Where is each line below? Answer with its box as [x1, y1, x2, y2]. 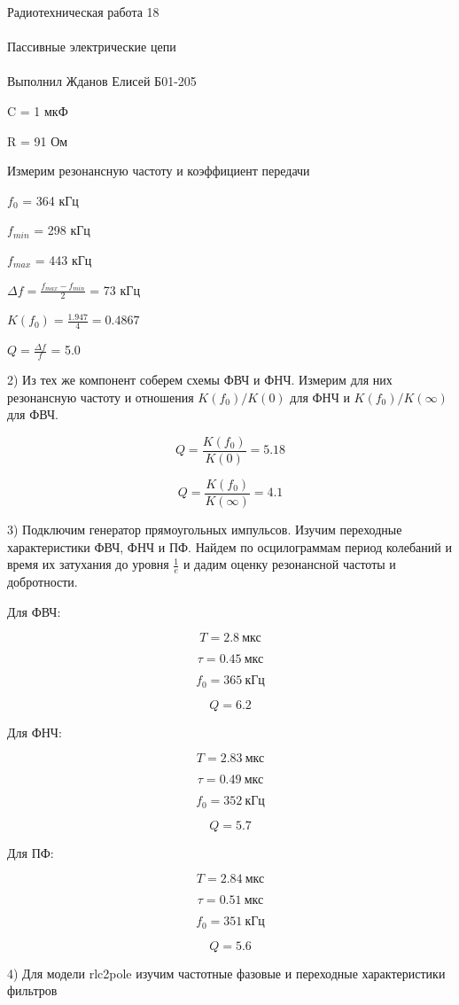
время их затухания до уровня [7, 555, 169, 573]
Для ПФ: [7, 843, 54, 861]
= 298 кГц [34, 221, 90, 239]
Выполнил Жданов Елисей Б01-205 [7, 72, 197, 90]
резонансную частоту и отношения [7, 387, 194, 406]
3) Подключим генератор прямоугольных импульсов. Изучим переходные [7, 519, 402, 538]
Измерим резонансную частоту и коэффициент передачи [7, 161, 310, 180]
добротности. [7, 572, 78, 590]
